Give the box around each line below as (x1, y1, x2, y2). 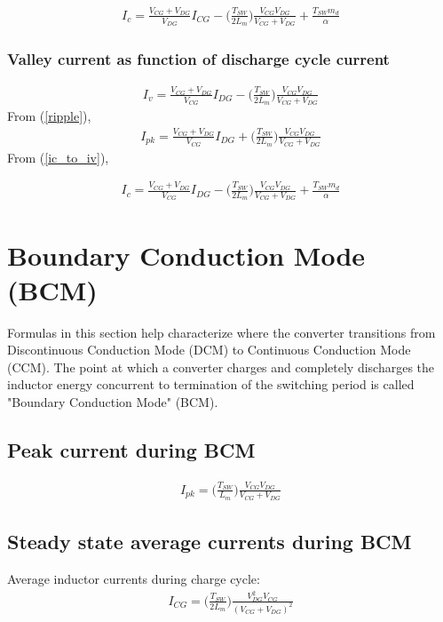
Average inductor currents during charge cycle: (7, 570, 260, 588)
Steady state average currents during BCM (7, 528, 412, 555)
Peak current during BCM (7, 436, 256, 464)
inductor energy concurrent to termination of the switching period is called (7, 375, 415, 394)
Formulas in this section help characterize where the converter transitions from (7, 323, 436, 341)
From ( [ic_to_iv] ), (7, 148, 109, 166)
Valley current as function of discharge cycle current (7, 47, 390, 69)
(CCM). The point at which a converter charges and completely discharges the (7, 357, 435, 376)
